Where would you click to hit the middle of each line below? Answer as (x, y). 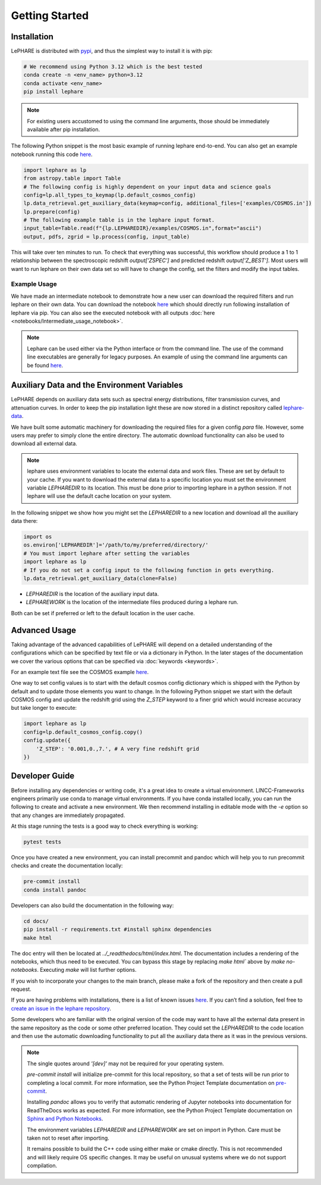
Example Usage (34, 284)
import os (38, 537)
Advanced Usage (44, 630)
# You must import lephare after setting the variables (107, 553)
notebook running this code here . (52, 154)
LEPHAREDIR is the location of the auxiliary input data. (92, 594)
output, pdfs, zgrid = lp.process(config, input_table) (107, 236)
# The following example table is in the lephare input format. (119, 220)
